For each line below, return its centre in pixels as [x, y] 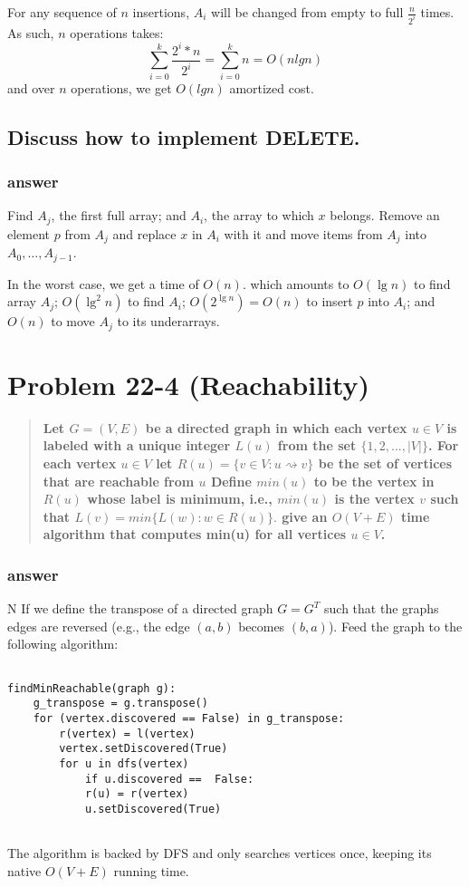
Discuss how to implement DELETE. [184, 136]
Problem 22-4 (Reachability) [189, 384]
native [24, 870]
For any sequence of [62, 12]
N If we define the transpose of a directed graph [140, 608]
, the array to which [259, 215]
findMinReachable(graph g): [92, 688]
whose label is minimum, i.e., [180, 499]
